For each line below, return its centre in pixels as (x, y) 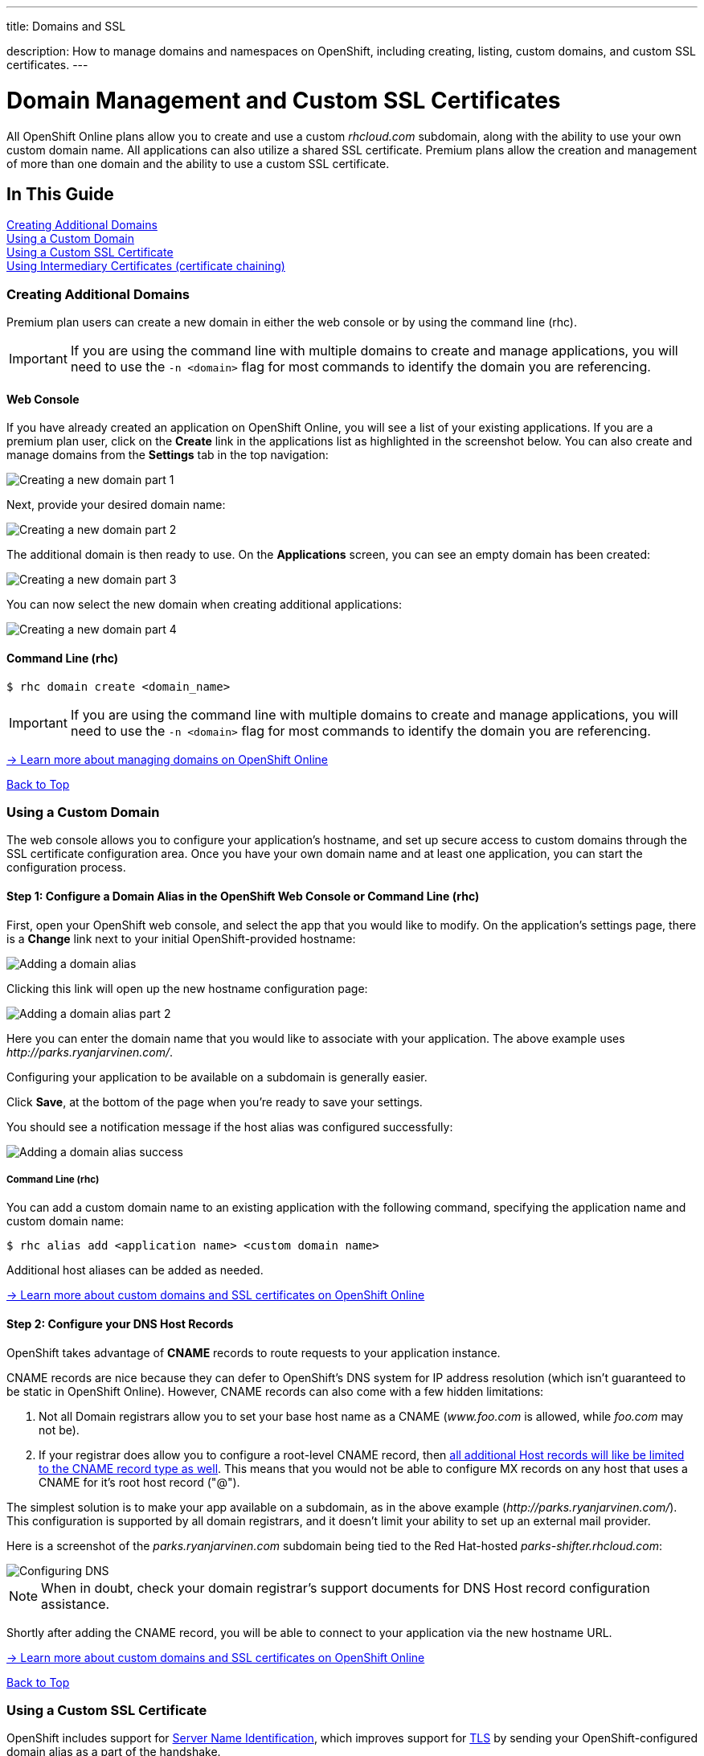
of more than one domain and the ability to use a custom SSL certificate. (198, 163)
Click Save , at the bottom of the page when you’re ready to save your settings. (215, 1102)
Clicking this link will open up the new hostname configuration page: (187, 988)
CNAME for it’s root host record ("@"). (139, 1482)
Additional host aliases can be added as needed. (135, 1270)
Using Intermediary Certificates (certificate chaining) (146, 266)
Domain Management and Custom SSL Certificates (284, 100)
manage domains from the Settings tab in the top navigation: (168, 455)
